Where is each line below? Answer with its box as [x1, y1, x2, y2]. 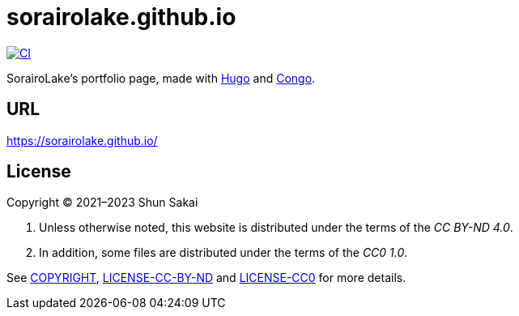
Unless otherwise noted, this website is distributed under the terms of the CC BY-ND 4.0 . [39, 220, 513, 235]
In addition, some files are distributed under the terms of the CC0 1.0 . [39, 246, 408, 260]
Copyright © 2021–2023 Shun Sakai [6, 195, 198, 210]
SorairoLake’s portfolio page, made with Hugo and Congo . [6, 70, 316, 85]
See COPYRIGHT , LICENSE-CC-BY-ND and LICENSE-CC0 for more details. [6, 271, 406, 285]
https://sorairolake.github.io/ [6, 133, 158, 147]
